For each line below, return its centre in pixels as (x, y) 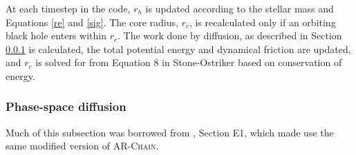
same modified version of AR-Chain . (82, 146)
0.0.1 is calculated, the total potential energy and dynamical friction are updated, (178, 49)
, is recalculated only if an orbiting (262, 22)
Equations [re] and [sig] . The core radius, (92, 22)
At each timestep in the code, (68, 8)
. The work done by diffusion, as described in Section (229, 35)
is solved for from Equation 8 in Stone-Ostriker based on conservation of (189, 62)
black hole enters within (56, 35)
